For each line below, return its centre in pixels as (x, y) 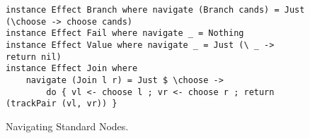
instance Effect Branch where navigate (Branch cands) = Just (155, 10)
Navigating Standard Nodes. (67, 126)
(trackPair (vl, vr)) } (62, 104)
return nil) (34, 57)
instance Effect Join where (72, 69)
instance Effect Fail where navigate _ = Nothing (125, 33)
